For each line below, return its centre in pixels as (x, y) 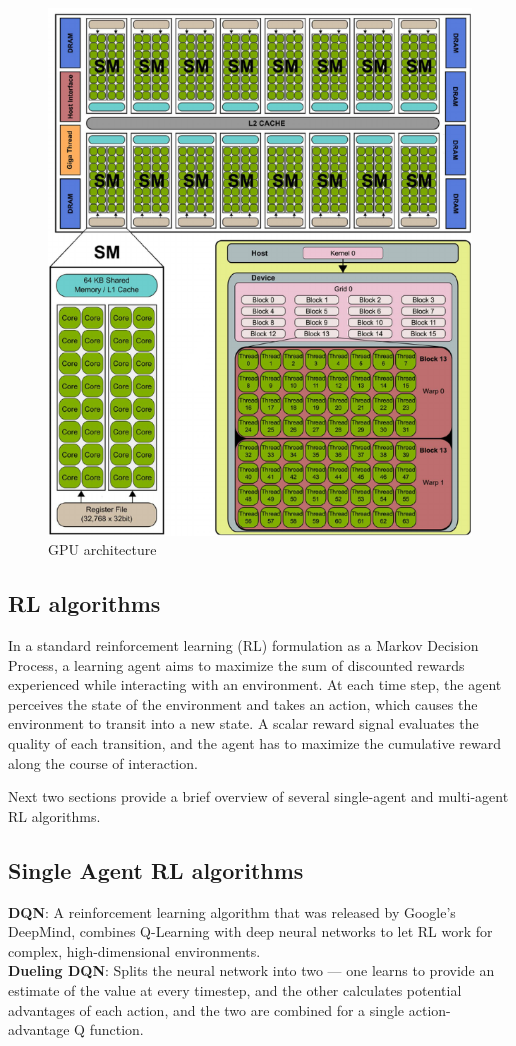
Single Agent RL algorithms (156, 869)
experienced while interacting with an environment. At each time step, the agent (255, 684)
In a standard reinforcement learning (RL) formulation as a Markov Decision (243, 645)
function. (116, 1029)
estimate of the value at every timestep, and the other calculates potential (235, 990)
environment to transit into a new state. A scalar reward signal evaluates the (243, 723)
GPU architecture (102, 549)
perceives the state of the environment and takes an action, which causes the (243, 703)
